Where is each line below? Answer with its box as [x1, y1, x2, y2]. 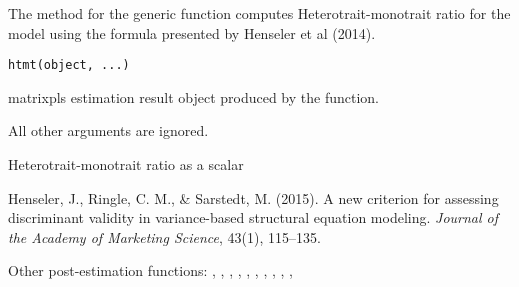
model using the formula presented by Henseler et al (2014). [8, 22, 376, 43]
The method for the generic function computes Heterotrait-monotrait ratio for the [8, 3, 511, 23]
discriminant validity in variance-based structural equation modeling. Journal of [8, 207, 499, 228]
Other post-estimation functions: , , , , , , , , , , [8, 260, 293, 281]
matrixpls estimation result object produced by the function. [8, 86, 379, 107]
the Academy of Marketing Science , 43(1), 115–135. [8, 226, 321, 247]
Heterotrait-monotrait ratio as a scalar [8, 154, 244, 175]
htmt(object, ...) [8, 58, 130, 73]
